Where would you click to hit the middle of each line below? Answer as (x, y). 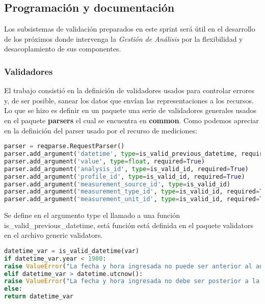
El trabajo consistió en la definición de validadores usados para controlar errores (129, 90)
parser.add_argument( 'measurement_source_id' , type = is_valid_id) (117, 184)
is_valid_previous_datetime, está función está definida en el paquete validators (129, 225)
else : (13, 289)
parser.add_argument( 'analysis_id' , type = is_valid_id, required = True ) (126, 169)
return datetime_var (39, 297)
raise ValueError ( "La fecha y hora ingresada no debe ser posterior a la (132, 281)
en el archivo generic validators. (54, 235)
